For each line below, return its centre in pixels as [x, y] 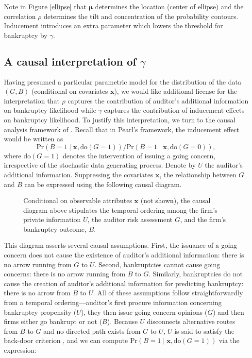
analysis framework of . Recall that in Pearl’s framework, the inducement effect [122, 129]
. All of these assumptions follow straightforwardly [168, 293]
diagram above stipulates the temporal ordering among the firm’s [120, 210]
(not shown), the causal [176, 200]
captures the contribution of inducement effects [174, 110]
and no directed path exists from [92, 331]
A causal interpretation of [70, 61]
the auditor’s [224, 165]
